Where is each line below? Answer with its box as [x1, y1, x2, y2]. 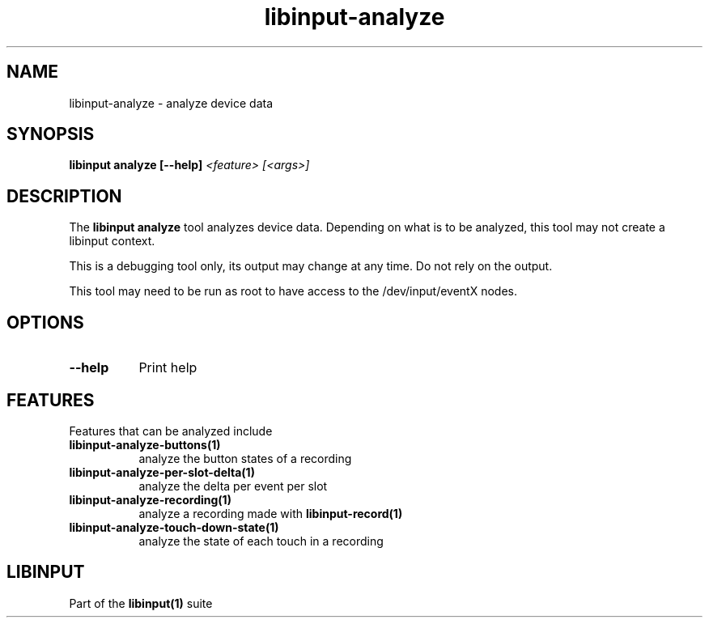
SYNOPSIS [6, 124, 95, 145]
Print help [138, 359, 197, 376]
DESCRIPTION [6, 185, 122, 206]
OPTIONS [6, 312, 84, 333]
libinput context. [69, 234, 155, 248]
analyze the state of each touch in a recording [138, 533, 384, 548]
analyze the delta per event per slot [138, 478, 328, 493]
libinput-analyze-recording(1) [69, 492, 231, 507]
